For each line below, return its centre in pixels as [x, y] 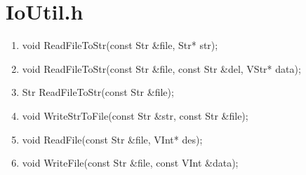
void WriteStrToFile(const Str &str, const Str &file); [135, 115]
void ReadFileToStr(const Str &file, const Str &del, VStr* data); [161, 68]
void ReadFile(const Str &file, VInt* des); [112, 139]
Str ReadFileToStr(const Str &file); [98, 92]
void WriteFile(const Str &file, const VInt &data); [130, 163]
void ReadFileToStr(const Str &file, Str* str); [120, 45]
